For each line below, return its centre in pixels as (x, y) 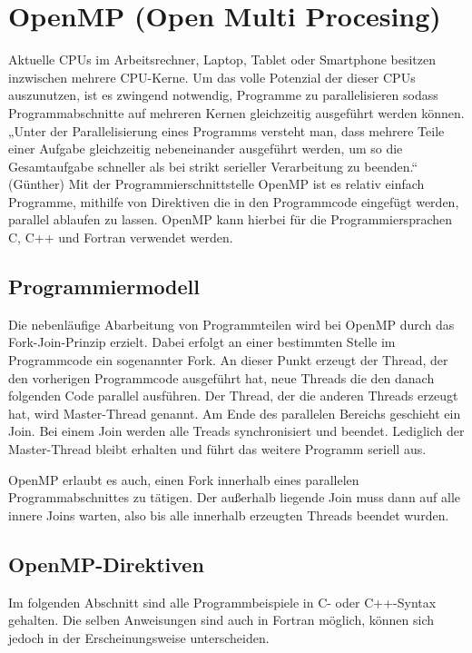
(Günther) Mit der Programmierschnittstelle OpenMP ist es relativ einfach (216, 184)
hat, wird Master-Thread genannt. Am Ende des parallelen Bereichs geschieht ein (235, 413)
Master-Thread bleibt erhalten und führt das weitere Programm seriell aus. (217, 449)
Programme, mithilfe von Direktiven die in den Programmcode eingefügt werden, (234, 201)
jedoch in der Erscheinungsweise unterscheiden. (139, 637)
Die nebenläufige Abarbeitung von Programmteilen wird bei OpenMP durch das (231, 324)
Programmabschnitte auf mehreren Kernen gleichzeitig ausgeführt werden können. (236, 112)
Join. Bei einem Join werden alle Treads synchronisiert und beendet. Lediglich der (236, 431)
